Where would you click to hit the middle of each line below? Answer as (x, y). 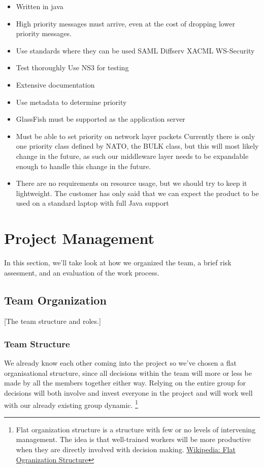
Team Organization (55, 300)
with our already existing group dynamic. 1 (71, 404)
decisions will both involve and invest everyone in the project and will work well (128, 393)
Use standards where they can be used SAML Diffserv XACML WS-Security (135, 50)
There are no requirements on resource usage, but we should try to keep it (131, 183)
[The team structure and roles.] (53, 321)
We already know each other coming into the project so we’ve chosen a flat (120, 363)
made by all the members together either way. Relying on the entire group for (125, 383)
